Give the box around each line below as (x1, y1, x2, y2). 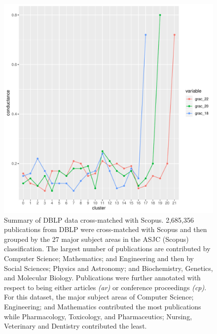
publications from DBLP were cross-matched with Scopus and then (4, 224, 207, 234)
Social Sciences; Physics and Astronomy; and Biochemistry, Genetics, (4, 263, 213, 273)
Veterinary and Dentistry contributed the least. (4, 321, 147, 331)
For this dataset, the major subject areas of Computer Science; (4, 292, 194, 302)
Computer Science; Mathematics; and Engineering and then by (4, 253, 194, 263)
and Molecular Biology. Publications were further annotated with (4, 272, 201, 283)
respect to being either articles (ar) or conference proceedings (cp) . (4, 282, 207, 292)
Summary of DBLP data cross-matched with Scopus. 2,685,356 (4, 214, 194, 225)
